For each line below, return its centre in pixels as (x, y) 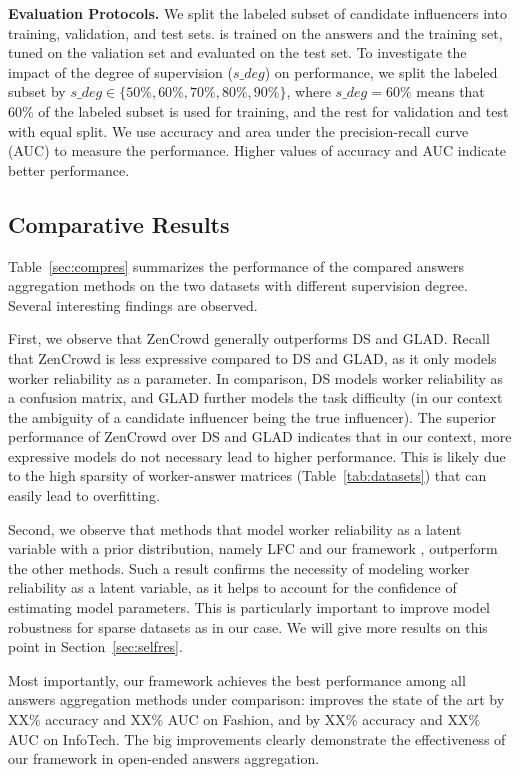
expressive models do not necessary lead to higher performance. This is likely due (257, 455)
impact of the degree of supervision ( (121, 71)
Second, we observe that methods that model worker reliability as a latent (235, 528)
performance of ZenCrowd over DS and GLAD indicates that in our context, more (260, 436)
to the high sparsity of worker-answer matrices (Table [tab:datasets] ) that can (247, 475)
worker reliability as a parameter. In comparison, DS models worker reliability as (256, 377)
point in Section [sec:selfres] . (95, 646)
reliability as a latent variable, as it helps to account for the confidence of (232, 587)
